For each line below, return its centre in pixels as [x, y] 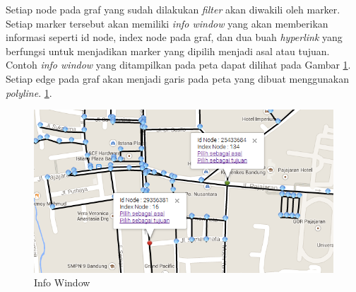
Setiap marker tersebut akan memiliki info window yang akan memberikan [167, 23]
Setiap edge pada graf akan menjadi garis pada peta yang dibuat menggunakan [177, 78]
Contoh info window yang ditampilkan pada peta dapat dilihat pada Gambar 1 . [178, 65]
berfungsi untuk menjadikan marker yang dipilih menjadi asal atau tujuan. [168, 51]
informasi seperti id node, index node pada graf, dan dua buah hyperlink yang [174, 37]
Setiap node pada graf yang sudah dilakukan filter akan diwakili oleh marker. [173, 9]
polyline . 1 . [29, 92]
